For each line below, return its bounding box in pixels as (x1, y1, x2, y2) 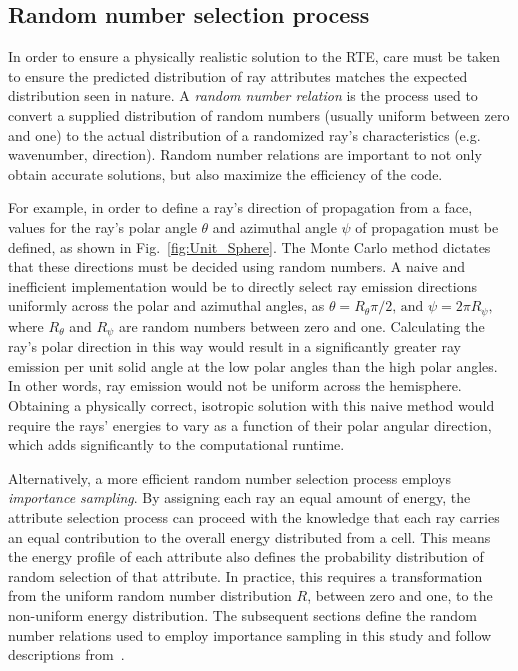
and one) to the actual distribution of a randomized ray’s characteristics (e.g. (8, 124, 481, 145)
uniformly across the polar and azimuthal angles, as (8, 295, 325, 316)
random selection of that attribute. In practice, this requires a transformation (8, 565, 483, 586)
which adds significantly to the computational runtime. (8, 434, 345, 455)
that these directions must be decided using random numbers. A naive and (8, 256, 466, 277)
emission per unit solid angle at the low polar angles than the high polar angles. (8, 355, 498, 376)
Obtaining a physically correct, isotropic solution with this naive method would (8, 395, 495, 416)
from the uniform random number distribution (8, 585, 292, 606)
